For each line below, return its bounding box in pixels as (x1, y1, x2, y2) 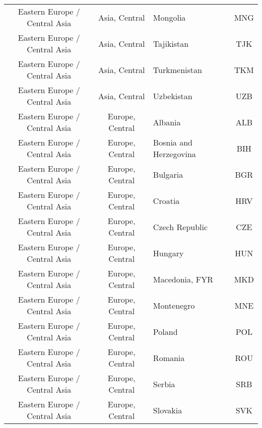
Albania (153, 116, 181, 128)
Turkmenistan (153, 63, 202, 76)
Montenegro (153, 299, 195, 311)
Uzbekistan (153, 90, 192, 102)
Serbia (153, 378, 175, 390)
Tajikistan (153, 37, 189, 49)
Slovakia (153, 404, 182, 416)
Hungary (153, 247, 184, 259)
